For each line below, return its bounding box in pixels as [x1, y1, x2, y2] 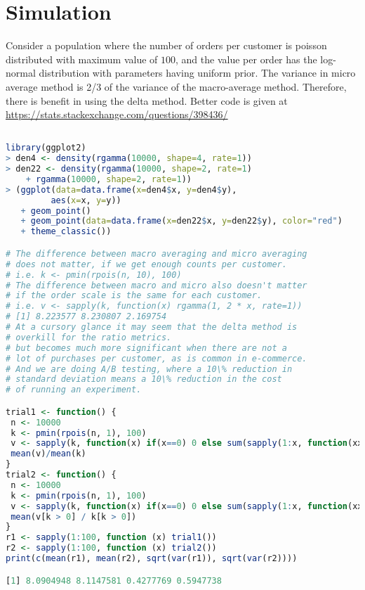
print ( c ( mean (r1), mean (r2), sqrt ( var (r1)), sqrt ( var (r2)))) [6, 553, 298, 564]
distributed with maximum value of [6, 51, 158, 66]
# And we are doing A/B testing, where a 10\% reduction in [6, 364, 293, 374]
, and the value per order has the [175, 51, 317, 66]
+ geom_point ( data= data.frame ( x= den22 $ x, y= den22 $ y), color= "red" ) [20, 216, 343, 226]
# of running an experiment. [6, 385, 142, 395]
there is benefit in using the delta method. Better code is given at [6, 93, 288, 108]
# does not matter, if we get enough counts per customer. [6, 259, 287, 269]
